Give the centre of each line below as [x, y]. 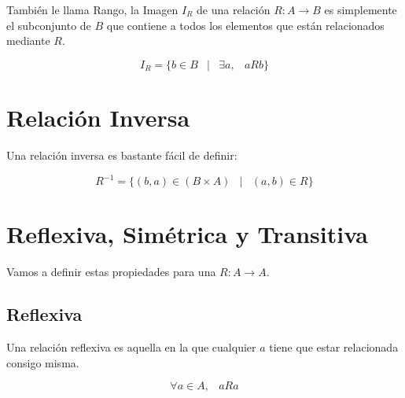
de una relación [234, 9]
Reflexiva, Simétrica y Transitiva [188, 234]
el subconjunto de [49, 25]
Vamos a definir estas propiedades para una [111, 272]
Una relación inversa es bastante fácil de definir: [122, 155]
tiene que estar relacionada [334, 346]
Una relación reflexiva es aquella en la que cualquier [131, 346]
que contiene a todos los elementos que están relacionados [245, 25]
